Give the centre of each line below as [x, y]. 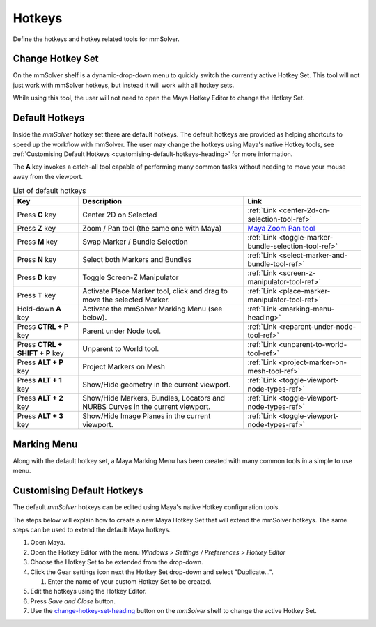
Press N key [37, 260]
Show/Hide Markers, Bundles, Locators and [154, 398]
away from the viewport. [48, 176]
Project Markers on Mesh [124, 367]
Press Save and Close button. [73, 601]
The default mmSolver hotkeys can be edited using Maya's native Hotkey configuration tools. [146, 507]
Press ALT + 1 [39, 380]
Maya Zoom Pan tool [281, 229]
